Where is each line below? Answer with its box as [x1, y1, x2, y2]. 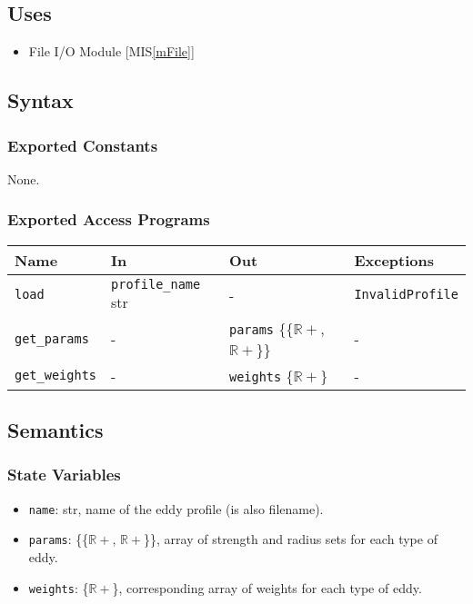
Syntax [7, 86, 74, 114]
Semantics [7, 416, 104, 443]
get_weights [15, 368, 97, 383]
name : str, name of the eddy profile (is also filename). [28, 499, 324, 518]
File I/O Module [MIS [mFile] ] [28, 42, 195, 61]
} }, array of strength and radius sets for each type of [144, 530, 438, 549]
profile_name [111, 276, 201, 292]
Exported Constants [7, 134, 158, 156]
